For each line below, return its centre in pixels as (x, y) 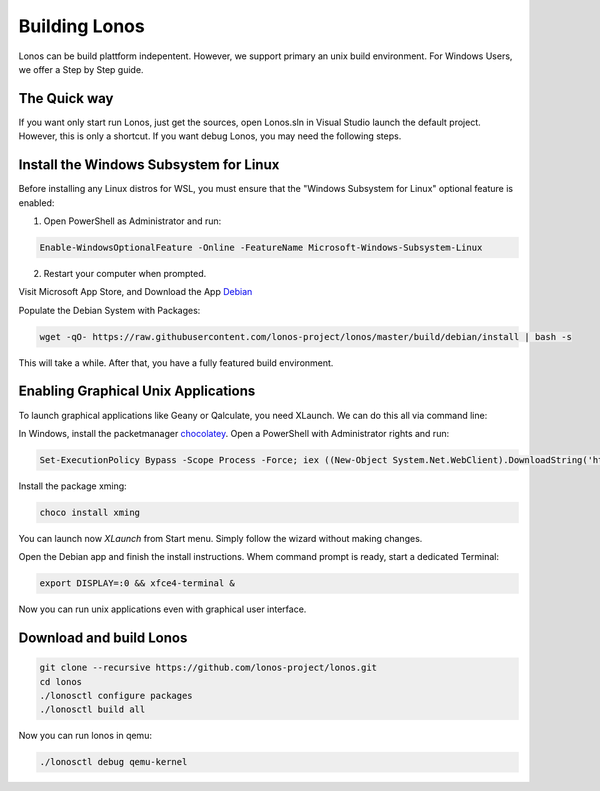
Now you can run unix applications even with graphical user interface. (162, 609)
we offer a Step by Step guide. (81, 69)
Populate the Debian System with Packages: (109, 310)
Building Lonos (81, 26)
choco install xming (89, 512)
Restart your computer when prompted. (125, 273)
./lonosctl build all (92, 709)
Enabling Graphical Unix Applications (137, 391)
